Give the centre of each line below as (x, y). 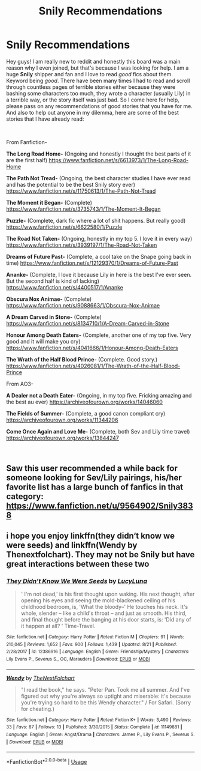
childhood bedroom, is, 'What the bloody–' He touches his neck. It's (104, 607)
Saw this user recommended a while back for (92, 469)
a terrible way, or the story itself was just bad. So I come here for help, (93, 100)
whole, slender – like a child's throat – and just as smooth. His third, (104, 613)
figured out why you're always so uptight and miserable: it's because (106, 696)
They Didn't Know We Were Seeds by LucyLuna (77, 581)
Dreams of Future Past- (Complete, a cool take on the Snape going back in (99, 256)
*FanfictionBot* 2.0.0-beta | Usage (47, 761)
